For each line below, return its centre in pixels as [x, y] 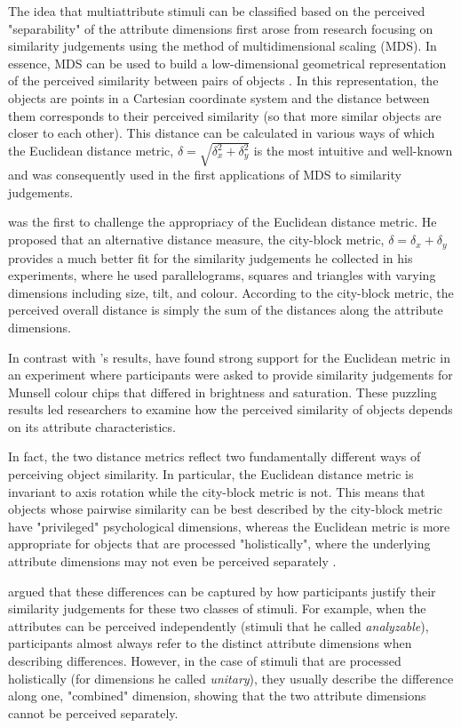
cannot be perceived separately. [93, 712]
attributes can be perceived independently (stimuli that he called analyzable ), [219, 625]
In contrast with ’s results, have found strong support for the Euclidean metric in [229, 357]
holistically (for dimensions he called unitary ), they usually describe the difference [231, 678]
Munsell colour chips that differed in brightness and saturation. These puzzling [223, 392]
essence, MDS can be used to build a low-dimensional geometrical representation [227, 63]
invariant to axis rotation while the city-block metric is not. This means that [217, 491]
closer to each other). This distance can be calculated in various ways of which [222, 133]
